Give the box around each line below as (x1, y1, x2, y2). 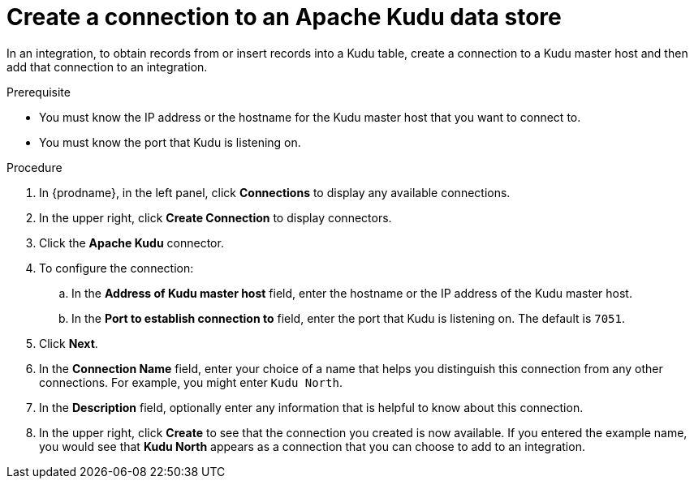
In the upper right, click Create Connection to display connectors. (39, 210, 392, 225)
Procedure (6, 160, 63, 174)
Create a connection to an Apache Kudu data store (6, 3, 562, 31)
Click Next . (39, 336, 98, 350)
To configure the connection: (39, 260, 194, 275)
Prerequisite (6, 84, 71, 99)
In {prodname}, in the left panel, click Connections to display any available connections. (39, 185, 511, 200)
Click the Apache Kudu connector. (39, 235, 224, 250)
